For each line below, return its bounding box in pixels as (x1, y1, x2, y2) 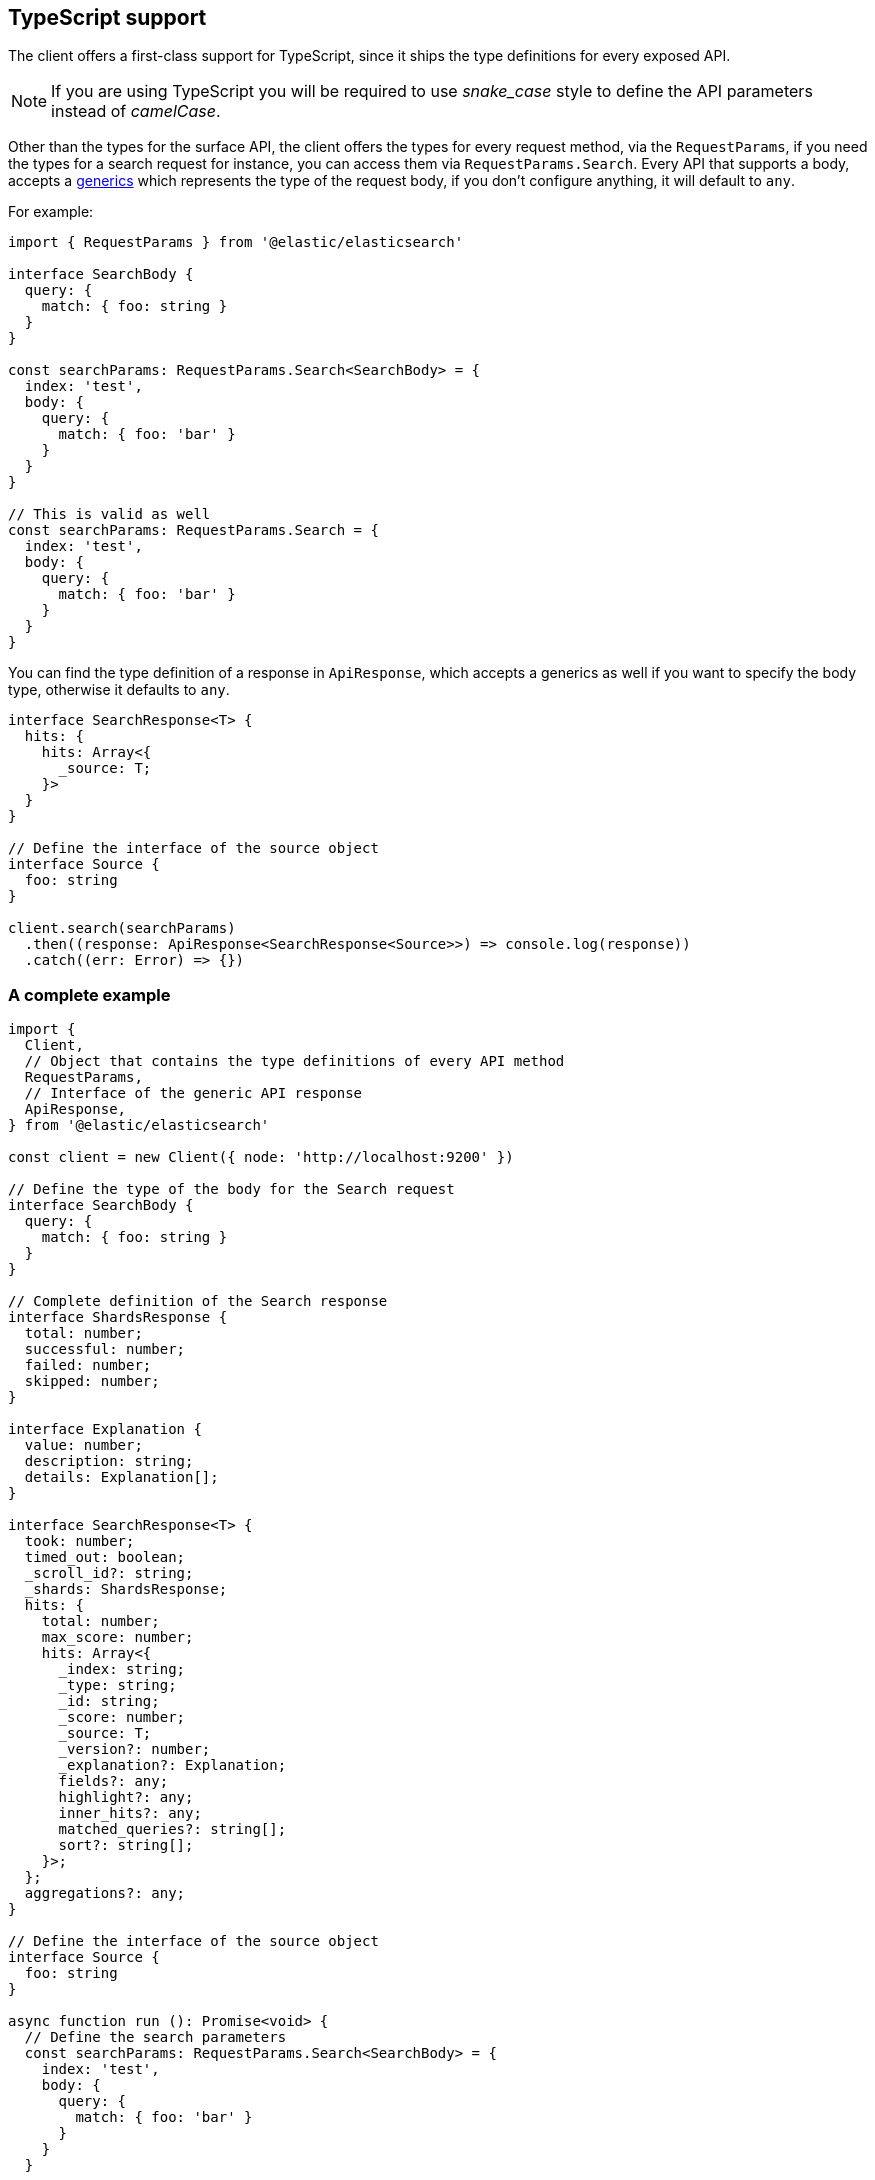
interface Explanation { (8, 1421, 202, 1438)
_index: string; (58, 1661, 186, 1678)
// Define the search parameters (24, 2029, 287, 2046)
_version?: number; (58, 1741, 211, 1758)
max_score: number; (41, 1629, 194, 1646)
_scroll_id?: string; (24, 1565, 194, 1582)
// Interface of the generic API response (24, 1085, 363, 1102)
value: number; (24, 1437, 143, 1454)
